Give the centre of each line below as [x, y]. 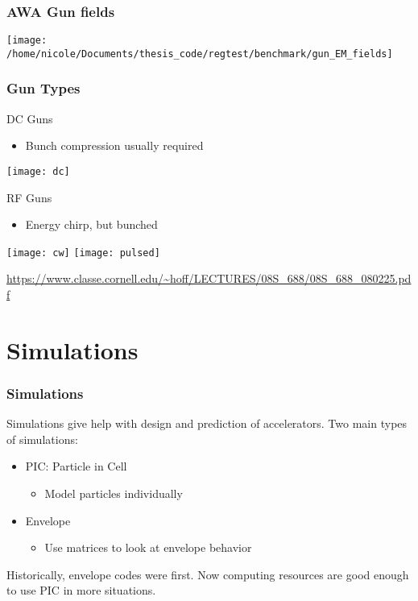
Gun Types [43, 88]
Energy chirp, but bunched [91, 224]
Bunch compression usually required [114, 145]
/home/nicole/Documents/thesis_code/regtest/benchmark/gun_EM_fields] [200, 54]
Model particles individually [114, 493]
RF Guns [29, 197]
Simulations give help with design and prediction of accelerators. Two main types [207, 423]
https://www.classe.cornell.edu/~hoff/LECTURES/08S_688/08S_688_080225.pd [209, 278]
